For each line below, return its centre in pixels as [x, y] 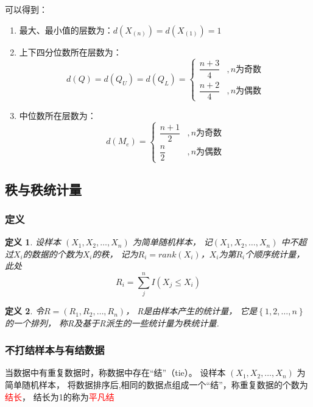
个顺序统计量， [275, 254]
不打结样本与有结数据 [55, 350]
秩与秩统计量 [43, 189]
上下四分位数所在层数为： [70, 52]
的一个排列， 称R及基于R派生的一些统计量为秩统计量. [112, 322]
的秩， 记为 [115, 254]
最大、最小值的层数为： [66, 30]
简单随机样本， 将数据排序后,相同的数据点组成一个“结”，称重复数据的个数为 [156, 385]
